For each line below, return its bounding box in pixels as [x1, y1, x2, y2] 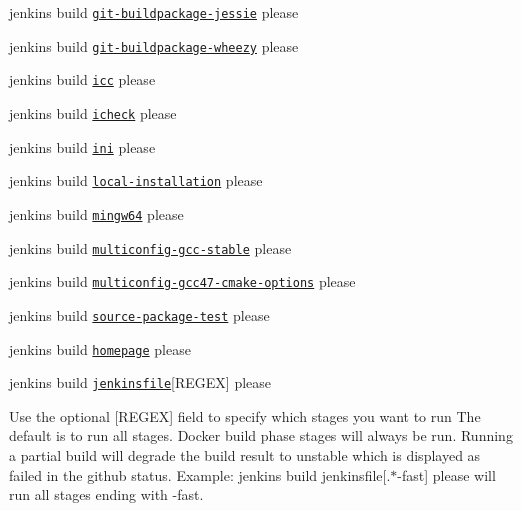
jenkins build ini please [9, 136, 156, 157]
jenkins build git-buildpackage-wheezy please [9, 35, 299, 56]
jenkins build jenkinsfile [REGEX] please [9, 372, 272, 393]
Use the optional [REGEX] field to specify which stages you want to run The [9, 405, 481, 426]
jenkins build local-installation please [9, 170, 263, 191]
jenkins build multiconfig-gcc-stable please [9, 237, 292, 258]
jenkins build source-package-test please [9, 304, 270, 325]
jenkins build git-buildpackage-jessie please [9, 2, 299, 22]
